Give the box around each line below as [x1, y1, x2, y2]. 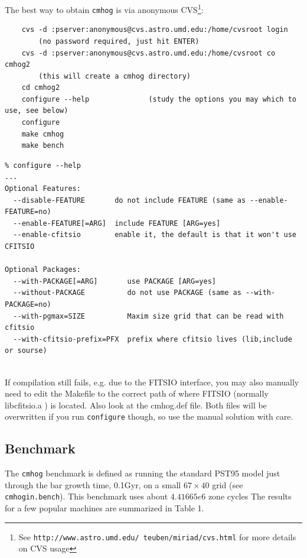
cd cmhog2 [21, 83, 60, 92]
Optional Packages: [5, 265, 81, 274]
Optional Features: [5, 184, 81, 193]
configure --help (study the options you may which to [21, 95, 296, 103]
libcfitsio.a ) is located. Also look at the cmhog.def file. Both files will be [5, 398, 267, 411]
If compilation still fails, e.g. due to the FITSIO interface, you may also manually [5, 375, 299, 388]
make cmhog [21, 129, 64, 138]
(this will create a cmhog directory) [38, 72, 191, 80]
